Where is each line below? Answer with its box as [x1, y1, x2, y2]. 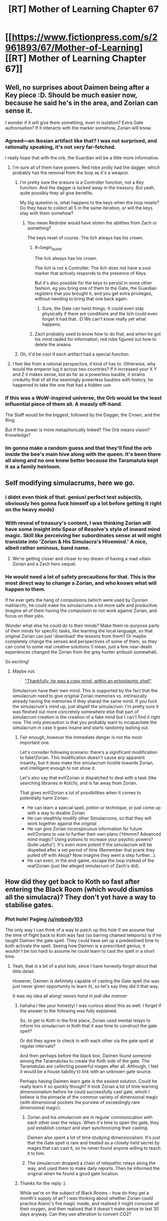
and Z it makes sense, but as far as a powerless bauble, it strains [12, 371, 145, 377]
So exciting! [5, 659, 29, 665]
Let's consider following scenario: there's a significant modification [19, 749, 158, 755]
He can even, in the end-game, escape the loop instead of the [27, 857, 155, 863]
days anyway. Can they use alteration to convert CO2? [19, 1211, 132, 1217]
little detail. [12, 968, 35, 974]
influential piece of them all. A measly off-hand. [5, 401, 123, 408]
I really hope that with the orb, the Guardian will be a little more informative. [5, 155, 160, 161]
